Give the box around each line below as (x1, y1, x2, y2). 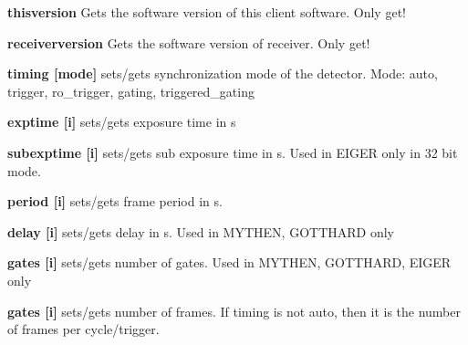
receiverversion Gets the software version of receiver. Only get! (7, 33, 370, 52)
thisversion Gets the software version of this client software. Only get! (7, 3, 406, 21)
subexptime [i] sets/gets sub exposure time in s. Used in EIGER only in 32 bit (7, 142, 458, 162)
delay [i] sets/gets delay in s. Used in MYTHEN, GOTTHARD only (7, 222, 394, 241)
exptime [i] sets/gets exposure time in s (7, 112, 236, 131)
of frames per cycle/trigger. (7, 319, 160, 339)
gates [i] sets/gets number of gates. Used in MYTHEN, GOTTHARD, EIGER (7, 253, 452, 272)
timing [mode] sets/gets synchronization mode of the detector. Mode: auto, (7, 64, 438, 83)
